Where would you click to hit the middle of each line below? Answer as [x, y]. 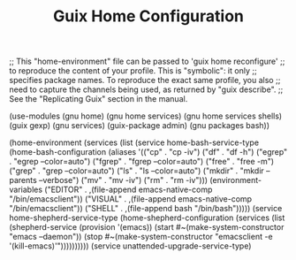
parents [23, 180]
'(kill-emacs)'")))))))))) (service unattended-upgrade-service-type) [130, 246]
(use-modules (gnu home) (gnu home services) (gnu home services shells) [146, 116]
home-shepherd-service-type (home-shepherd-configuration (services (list [147, 218]
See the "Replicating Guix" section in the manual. [99, 99]
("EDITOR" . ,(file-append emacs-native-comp [128, 190]
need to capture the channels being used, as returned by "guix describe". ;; [146, 89]
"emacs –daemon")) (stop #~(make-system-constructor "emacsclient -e [141, 237]
